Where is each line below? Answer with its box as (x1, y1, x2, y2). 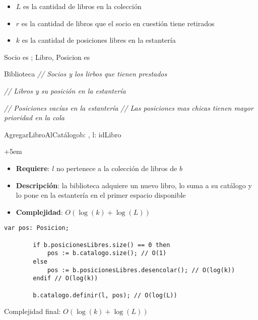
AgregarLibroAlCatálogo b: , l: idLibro (4, 129, 121, 139)
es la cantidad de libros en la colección (23, 1, 142, 11)
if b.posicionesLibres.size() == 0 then (33, 241, 170, 249)
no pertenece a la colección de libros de (56, 163, 177, 173)
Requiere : (16, 163, 50, 173)
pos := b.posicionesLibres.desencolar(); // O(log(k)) (47, 266, 235, 274)
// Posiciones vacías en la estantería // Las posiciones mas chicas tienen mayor (4, 102, 253, 113)
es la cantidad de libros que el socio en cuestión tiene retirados (21, 18, 215, 28)
